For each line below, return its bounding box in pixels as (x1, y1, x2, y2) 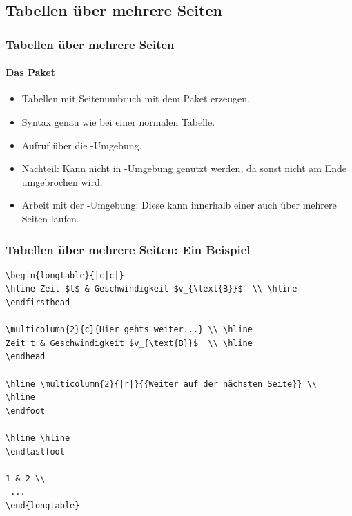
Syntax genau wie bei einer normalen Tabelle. (21, 115, 215, 129)
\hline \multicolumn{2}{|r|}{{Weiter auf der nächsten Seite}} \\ (6, 379, 317, 389)
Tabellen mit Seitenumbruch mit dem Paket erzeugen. (21, 91, 250, 106)
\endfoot (6, 405, 46, 416)
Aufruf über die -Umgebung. (21, 137, 142, 152)
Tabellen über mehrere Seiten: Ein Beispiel (6, 240, 251, 258)
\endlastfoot (6, 446, 65, 457)
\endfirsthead (6, 297, 70, 307)
